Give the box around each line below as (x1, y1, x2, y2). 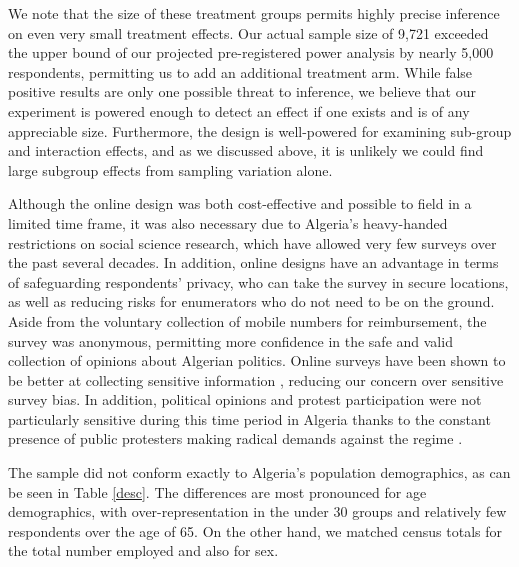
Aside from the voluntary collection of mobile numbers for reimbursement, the (8, 310, 487, 331)
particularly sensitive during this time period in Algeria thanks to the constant (8, 408, 491, 429)
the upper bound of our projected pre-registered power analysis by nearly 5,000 (8, 42, 494, 63)
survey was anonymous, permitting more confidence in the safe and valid (8, 330, 453, 351)
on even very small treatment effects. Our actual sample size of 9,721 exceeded (8, 22, 489, 43)
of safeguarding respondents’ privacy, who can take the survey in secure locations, (8, 271, 509, 292)
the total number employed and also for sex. (8, 540, 279, 561)
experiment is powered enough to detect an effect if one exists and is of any (8, 100, 470, 121)
